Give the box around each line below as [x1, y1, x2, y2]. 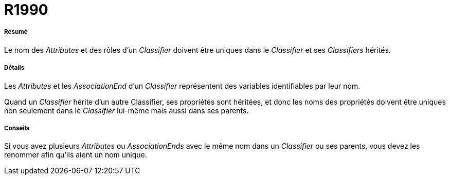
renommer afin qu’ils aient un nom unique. [4, 150, 147, 160]
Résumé [4, 28, 28, 36]
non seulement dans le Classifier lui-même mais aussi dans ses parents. [4, 106, 249, 115]
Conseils [4, 124, 30, 132]
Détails [4, 64, 25, 72]
